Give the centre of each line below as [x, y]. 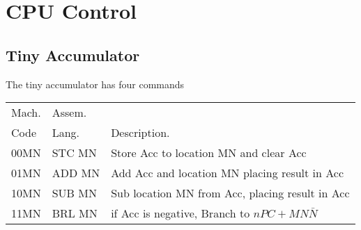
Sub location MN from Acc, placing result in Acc [230, 193]
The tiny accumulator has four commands [95, 84]
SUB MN [74, 193]
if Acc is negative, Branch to [180, 213]
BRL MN [75, 213]
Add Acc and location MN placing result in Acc [228, 173]
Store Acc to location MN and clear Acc [209, 153]
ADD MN [76, 173]
